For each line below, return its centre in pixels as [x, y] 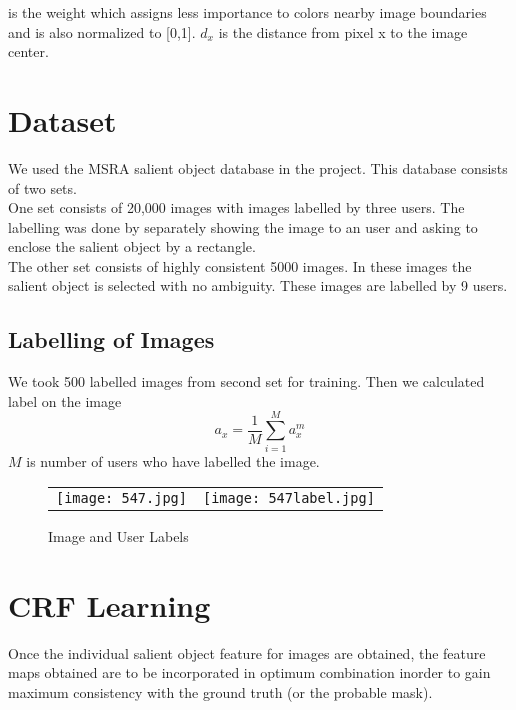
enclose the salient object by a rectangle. [132, 246]
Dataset [62, 119]
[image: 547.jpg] [121, 498]
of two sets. [42, 187]
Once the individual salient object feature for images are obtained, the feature [247, 652]
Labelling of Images [111, 339]
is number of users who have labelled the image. [173, 460]
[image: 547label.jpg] [288, 498]
